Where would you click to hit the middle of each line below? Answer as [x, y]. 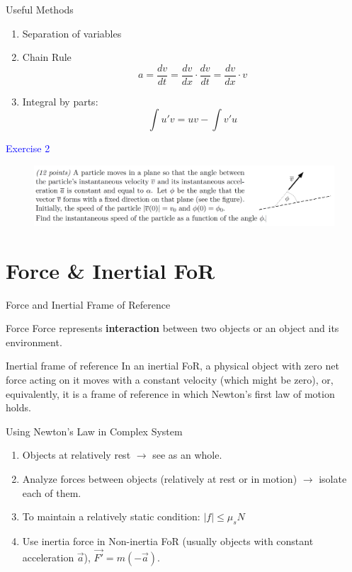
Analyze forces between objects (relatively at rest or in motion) [160, 478]
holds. [18, 407]
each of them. [52, 492]
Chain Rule [47, 57]
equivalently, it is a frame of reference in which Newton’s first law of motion [170, 393]
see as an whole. [187, 455]
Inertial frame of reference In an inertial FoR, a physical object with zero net [172, 366]
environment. [34, 342]
